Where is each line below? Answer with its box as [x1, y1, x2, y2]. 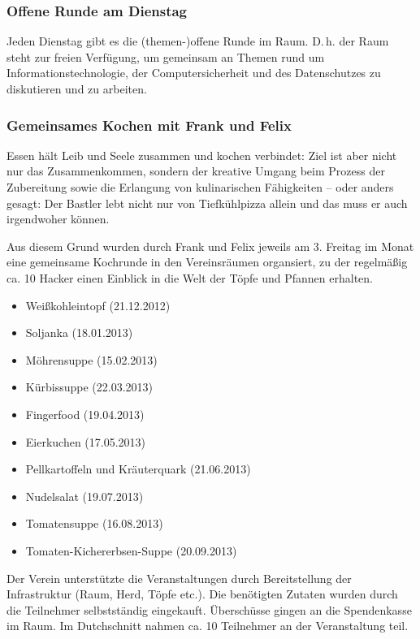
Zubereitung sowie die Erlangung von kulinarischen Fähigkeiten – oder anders [6, 179, 394, 195]
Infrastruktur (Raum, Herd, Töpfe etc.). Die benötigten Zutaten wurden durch [6, 585, 398, 602]
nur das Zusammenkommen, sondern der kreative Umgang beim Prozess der [6, 162, 385, 179]
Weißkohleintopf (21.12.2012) [25, 296, 171, 313]
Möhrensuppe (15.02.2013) [25, 351, 158, 368]
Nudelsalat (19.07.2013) [25, 487, 144, 504]
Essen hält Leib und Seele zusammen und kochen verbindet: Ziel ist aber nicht [6, 146, 397, 163]
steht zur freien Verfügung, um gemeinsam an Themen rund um [6, 48, 325, 65]
